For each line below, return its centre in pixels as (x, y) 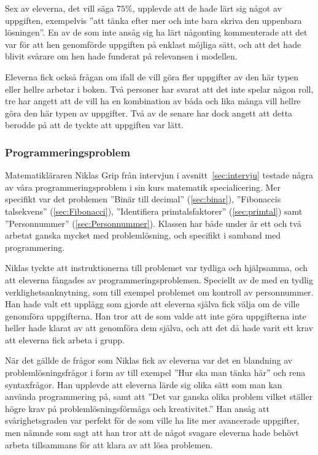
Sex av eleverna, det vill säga (60, 8)
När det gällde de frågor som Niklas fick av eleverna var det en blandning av (149, 360)
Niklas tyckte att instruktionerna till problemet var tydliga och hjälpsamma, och (157, 268)
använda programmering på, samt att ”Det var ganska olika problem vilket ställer (159, 396)
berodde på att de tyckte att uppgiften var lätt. (94, 125)
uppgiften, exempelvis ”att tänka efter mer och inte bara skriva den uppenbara (153, 20)
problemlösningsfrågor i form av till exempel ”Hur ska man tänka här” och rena (155, 373)
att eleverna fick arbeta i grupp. (65, 339)
